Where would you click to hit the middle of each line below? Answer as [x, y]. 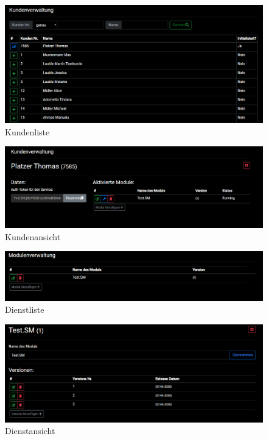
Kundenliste [27, 131]
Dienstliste [25, 309]
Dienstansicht [30, 431]
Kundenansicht [33, 236]
